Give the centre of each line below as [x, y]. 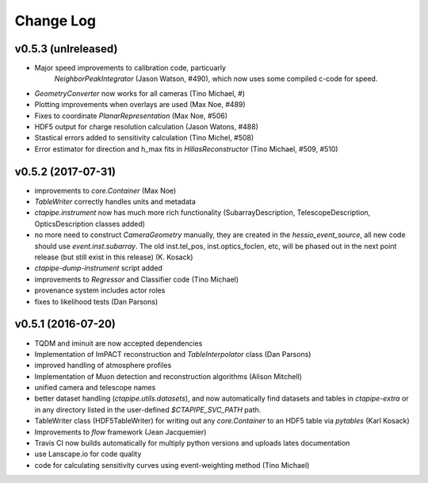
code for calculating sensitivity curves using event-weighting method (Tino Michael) [172, 465]
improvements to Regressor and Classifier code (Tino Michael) [137, 279]
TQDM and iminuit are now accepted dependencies [118, 343]
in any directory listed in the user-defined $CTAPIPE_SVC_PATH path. [148, 409]
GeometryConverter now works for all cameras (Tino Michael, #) [140, 93]
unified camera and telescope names [95, 388]
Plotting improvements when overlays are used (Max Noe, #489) [140, 105]
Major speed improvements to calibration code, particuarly [130, 68]
